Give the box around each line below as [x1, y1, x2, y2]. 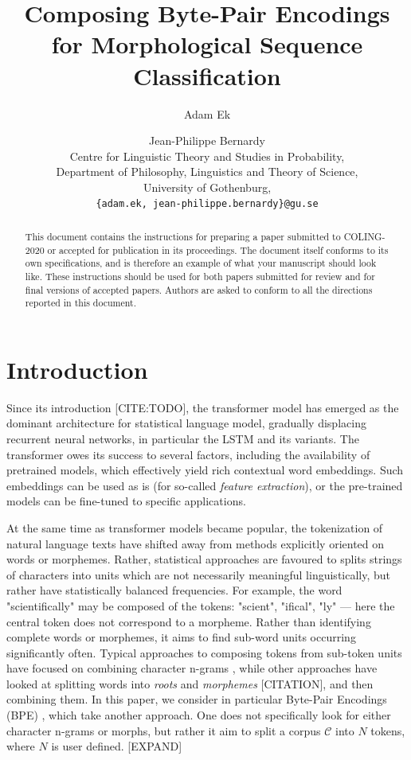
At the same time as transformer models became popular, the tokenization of [6, 519, 383, 536]
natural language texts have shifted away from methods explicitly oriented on [6, 535, 385, 551]
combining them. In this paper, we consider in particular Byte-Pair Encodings [6, 691, 387, 707]
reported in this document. [25, 296, 137, 310]
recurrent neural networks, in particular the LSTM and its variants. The [6, 430, 359, 446]
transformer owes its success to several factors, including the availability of [6, 446, 370, 462]
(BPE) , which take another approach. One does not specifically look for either [6, 707, 391, 723]
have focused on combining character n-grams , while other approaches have [6, 660, 378, 676]
